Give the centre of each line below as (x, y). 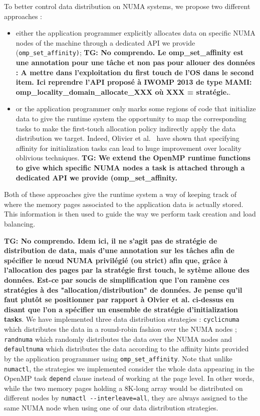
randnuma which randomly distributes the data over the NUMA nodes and (118, 339)
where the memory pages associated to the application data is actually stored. (124, 204)
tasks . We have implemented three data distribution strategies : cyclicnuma (122, 319)
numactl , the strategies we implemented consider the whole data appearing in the (129, 368)
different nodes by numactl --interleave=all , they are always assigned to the (126, 398)
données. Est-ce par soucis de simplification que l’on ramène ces (117, 279)
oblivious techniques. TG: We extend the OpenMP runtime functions (133, 158)
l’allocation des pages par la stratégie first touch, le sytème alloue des (127, 270)
